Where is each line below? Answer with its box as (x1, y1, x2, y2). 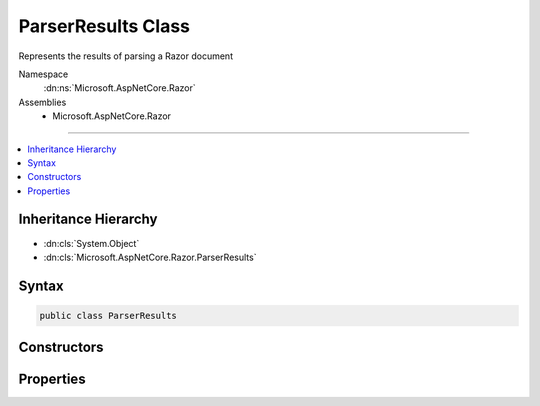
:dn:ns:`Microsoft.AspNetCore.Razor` (43, 82, 196, 94)
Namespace (18, 68, 69, 80)
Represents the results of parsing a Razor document (18, 50, 234, 62)
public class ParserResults (39, 310, 177, 321)
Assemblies (18, 96, 67, 108)
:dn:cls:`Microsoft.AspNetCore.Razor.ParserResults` (43, 251, 257, 263)
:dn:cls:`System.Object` (43, 237, 140, 249)
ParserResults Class (18, 15, 190, 37)
